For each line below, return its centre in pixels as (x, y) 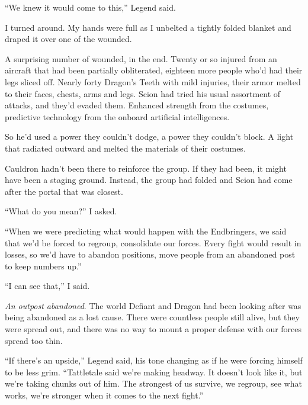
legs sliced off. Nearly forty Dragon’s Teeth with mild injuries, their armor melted (153, 81)
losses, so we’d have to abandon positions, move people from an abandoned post (150, 254)
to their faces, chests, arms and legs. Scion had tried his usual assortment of (143, 93)
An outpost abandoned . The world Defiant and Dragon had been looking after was (153, 305)
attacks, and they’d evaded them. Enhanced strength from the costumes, (137, 105)
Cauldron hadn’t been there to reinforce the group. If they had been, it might (146, 168)
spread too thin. (34, 340)
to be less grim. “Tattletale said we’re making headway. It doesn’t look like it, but (154, 372)
